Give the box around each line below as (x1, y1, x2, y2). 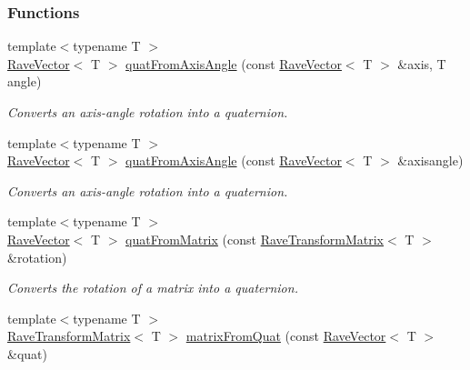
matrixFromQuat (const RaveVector (185, 326, 386, 345)
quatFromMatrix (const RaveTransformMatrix (125, 229, 384, 248)
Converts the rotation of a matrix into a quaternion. (7, 278, 298, 297)
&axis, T (397, 54, 446, 73)
